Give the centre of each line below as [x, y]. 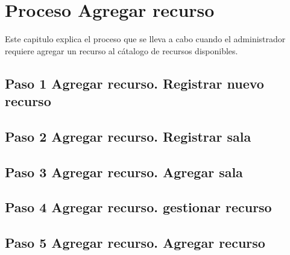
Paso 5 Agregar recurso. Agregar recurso [135, 243]
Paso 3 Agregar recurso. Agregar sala [124, 172]
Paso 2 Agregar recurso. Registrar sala [128, 136]
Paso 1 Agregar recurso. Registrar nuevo [134, 83]
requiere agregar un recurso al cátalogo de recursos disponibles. [121, 50]
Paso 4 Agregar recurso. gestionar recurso [138, 207]
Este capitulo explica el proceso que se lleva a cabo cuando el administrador [145, 39]
